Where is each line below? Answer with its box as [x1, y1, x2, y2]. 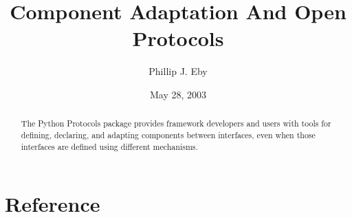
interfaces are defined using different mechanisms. [21, 140, 198, 152]
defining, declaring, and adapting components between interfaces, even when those [21, 129, 316, 140]
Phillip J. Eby [148, 64, 208, 78]
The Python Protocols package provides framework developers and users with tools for [21, 118, 331, 129]
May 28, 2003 [149, 87, 207, 101]
